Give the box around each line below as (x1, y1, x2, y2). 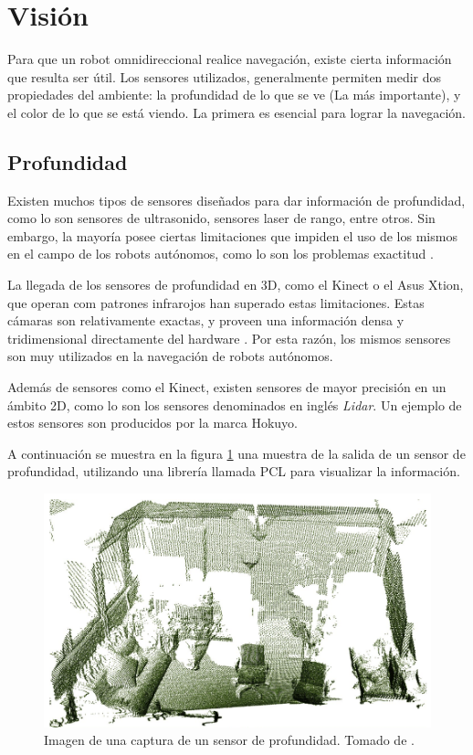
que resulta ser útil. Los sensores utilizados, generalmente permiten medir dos (7, 67, 442, 86)
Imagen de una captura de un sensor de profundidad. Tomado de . (44, 730, 415, 750)
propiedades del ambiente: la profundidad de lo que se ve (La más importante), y (7, 85, 461, 104)
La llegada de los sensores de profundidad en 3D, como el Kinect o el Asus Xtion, (7, 275, 464, 294)
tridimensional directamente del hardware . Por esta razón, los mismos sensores (7, 328, 451, 347)
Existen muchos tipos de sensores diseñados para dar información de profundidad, (7, 190, 466, 209)
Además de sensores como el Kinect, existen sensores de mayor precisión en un (7, 377, 447, 397)
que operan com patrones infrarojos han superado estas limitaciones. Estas (7, 292, 425, 312)
